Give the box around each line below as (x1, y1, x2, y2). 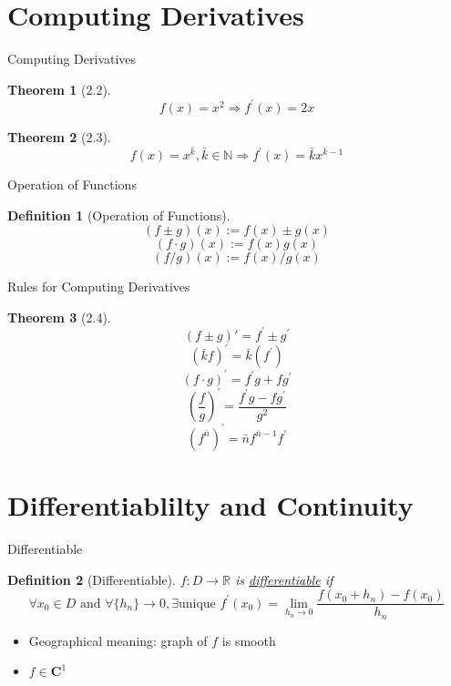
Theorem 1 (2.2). (7, 79, 111, 98)
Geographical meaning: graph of (28, 630, 208, 650)
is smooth (221, 630, 276, 650)
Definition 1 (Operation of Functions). (7, 205, 231, 224)
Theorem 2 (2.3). (7, 127, 111, 146)
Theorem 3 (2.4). (7, 307, 111, 326)
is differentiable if (235, 569, 333, 589)
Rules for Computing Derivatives (7, 277, 190, 296)
